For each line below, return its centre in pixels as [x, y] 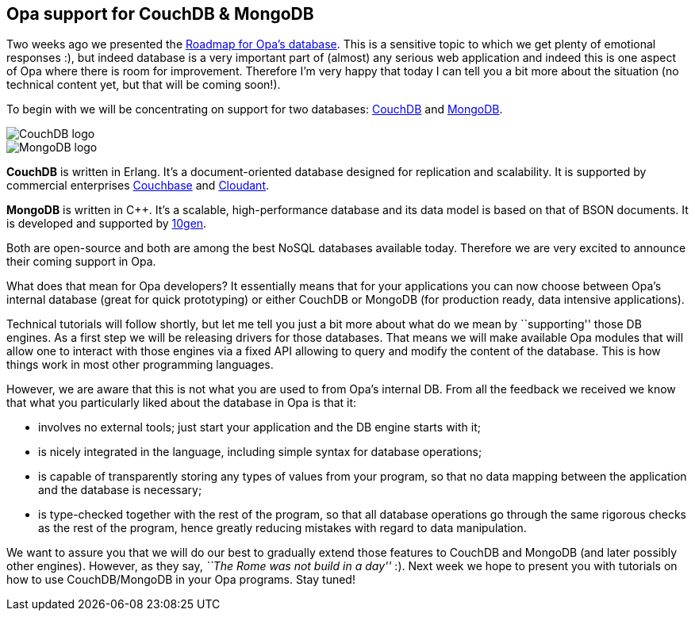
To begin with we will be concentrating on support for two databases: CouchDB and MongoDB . [255, 109]
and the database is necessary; [120, 490]
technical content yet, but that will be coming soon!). [144, 85]
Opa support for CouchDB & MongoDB [160, 14]
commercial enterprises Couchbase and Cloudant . [138, 186]
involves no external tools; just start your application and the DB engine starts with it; [259, 427]
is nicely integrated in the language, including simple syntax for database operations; [260, 452]
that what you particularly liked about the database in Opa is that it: [182, 403]
